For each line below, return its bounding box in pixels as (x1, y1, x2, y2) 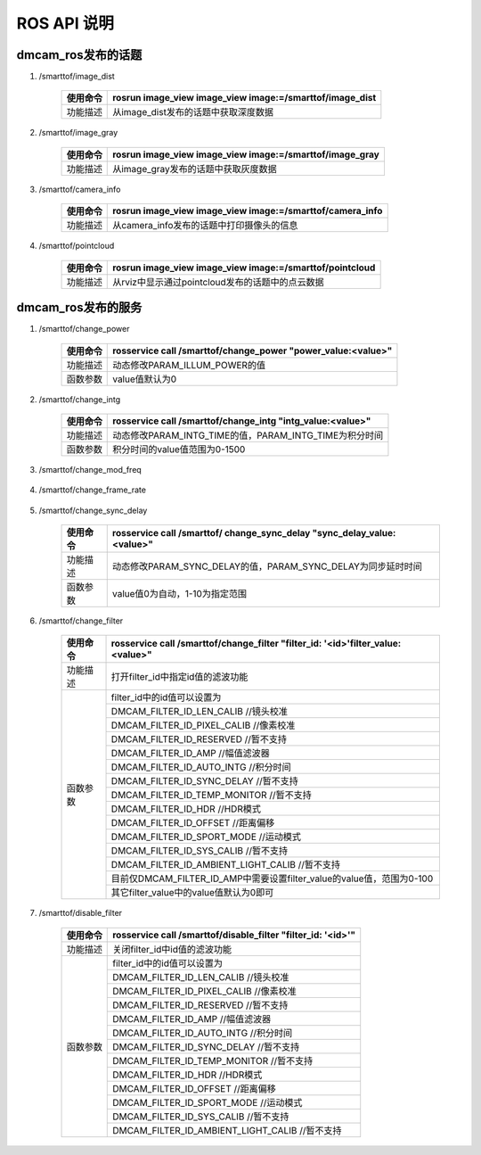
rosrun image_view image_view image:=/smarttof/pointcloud (112, 261, 376, 274)
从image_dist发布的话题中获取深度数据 (112, 106, 273, 119)
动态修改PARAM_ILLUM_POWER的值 (112, 359, 266, 371)
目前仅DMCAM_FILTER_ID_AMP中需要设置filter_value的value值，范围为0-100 (110, 872, 434, 885)
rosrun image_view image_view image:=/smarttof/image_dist (112, 92, 377, 104)
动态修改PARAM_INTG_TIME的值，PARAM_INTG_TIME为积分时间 (112, 429, 384, 441)
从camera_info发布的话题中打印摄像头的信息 (112, 219, 298, 232)
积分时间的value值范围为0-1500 (112, 442, 246, 455)
